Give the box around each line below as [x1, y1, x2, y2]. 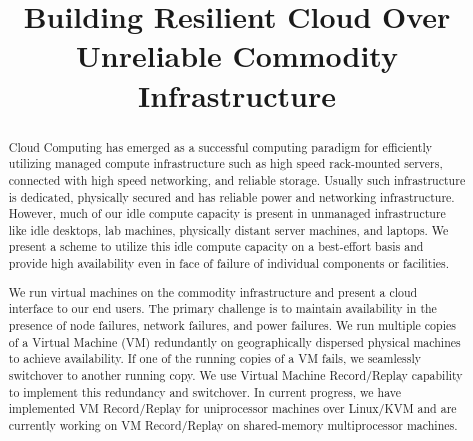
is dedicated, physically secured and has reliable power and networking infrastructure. [8, 188, 455, 205]
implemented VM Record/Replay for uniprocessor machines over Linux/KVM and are [8, 400, 457, 417]
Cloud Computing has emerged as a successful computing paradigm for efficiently [8, 138, 432, 155]
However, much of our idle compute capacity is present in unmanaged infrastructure [8, 205, 446, 222]
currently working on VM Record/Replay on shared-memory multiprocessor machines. [8, 416, 458, 433]
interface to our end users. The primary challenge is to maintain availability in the [8, 300, 437, 317]
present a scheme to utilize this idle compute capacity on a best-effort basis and [8, 238, 424, 255]
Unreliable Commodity [76, 35, 398, 76]
